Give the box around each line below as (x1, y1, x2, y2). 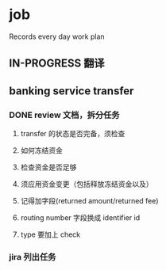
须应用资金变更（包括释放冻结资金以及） (20, 180, 153, 189)
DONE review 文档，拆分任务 (9, 109, 120, 120)
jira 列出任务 (9, 251, 56, 262)
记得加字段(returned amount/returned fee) (20, 196, 159, 206)
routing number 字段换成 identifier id (20, 213, 141, 222)
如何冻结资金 (20, 146, 63, 155)
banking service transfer (9, 84, 134, 97)
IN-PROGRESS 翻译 (9, 57, 106, 70)
